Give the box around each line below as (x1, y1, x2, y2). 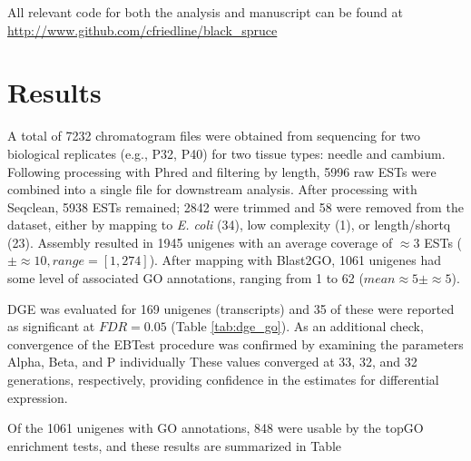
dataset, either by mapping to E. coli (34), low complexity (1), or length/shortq (7, 215, 451, 234)
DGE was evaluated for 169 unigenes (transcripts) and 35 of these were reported (7, 299, 455, 318)
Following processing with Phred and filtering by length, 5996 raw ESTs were (7, 162, 437, 181)
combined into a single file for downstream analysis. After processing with (7, 180, 417, 199)
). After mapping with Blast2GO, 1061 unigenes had (149, 250, 441, 270)
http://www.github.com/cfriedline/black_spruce (7, 20, 278, 39)
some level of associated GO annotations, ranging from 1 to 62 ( (7, 269, 364, 288)
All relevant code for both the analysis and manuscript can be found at (7, 3, 403, 21)
